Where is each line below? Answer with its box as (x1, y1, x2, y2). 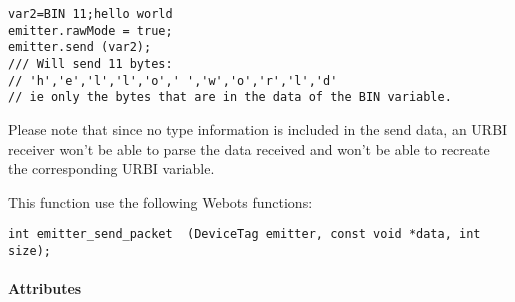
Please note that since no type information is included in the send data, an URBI (8, 118, 508, 139)
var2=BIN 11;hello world (8, 7, 173, 21)
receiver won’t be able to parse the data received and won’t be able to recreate (8, 138, 490, 159)
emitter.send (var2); (8, 40, 152, 55)
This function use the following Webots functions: (8, 191, 313, 212)
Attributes (8, 278, 82, 299)
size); (8, 243, 51, 258)
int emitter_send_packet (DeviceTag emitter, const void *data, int (8, 227, 481, 242)
